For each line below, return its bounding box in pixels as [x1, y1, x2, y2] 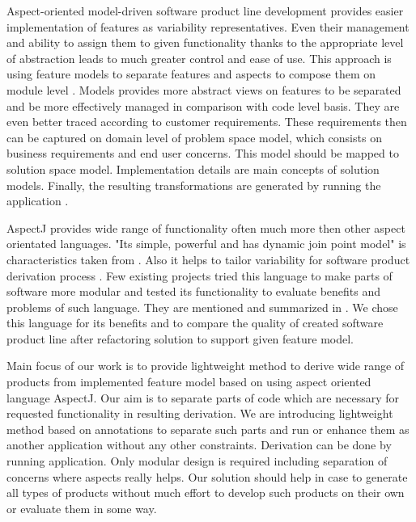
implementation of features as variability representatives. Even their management [6, 18, 410, 35]
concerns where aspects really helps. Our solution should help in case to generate [6, 468, 408, 485]
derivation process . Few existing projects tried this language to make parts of [6, 267, 393, 284]
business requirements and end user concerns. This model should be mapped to [6, 145, 399, 162]
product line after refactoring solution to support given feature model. [6, 330, 354, 347]
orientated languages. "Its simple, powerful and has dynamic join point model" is [6, 235, 406, 252]
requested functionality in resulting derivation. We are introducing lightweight [6, 405, 393, 422]
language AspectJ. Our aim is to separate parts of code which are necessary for [6, 389, 400, 406]
